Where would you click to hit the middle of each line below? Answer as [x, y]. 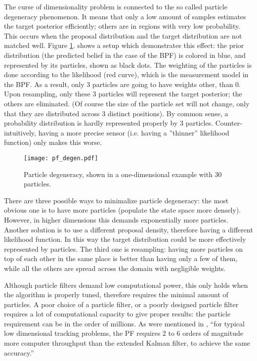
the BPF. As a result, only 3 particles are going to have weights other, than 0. [122, 84]
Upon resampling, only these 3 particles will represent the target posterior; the [123, 94]
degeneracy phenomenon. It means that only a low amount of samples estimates [125, 16]
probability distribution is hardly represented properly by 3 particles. [109, 123]
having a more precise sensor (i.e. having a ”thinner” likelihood [134, 132]
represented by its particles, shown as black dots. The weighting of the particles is [128, 65]
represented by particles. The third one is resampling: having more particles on [124, 248]
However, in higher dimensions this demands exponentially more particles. [116, 219]
